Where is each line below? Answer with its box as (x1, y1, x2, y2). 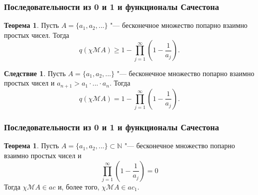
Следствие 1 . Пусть (4, 68, 66, 78)
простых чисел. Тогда (4, 29, 69, 40)
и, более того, (58, 181, 100, 192)
